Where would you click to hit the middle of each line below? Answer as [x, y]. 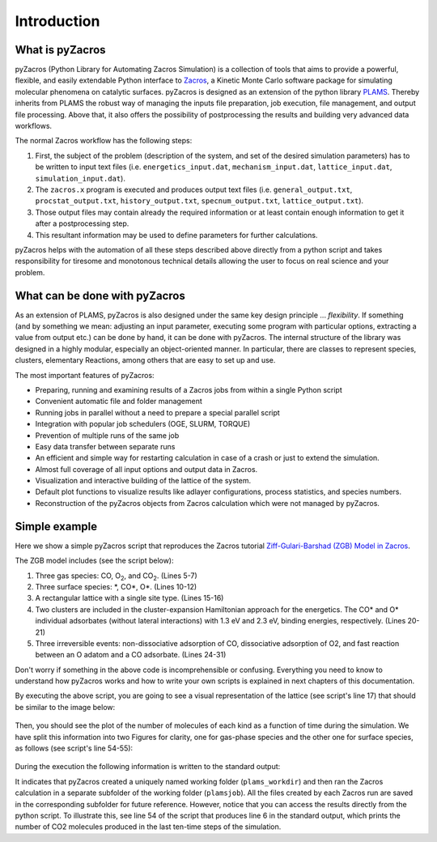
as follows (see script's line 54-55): [74, 748]
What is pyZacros [60, 50]
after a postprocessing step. [82, 223]
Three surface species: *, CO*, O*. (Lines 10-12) [116, 586]
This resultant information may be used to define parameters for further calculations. [176, 235]
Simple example [56, 526]
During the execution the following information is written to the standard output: [148, 767]
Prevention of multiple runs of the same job [107, 435]
